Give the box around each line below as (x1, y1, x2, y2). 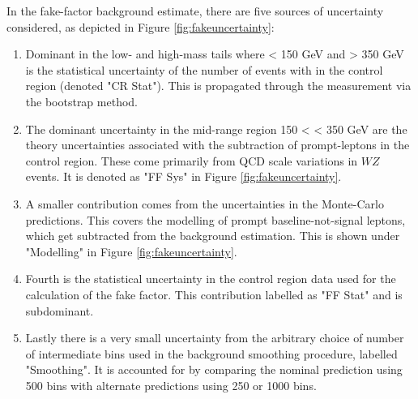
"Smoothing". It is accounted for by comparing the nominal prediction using (25, 361, 403, 378)
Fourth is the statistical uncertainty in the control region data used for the (25, 270, 396, 287)
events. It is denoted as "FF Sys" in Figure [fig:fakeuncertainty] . (25, 168, 342, 185)
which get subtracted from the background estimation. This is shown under (25, 227, 400, 244)
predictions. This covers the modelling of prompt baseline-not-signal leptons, (25, 211, 406, 228)
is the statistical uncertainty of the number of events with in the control (25, 61, 383, 78)
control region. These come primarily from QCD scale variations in (25, 152, 358, 169)
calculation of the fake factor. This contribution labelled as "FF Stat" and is (25, 285, 403, 302)
